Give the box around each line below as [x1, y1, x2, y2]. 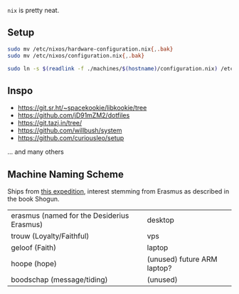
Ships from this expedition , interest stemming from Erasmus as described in [7, 187, 230, 196]
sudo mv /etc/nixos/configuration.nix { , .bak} [7, 52, 144, 59]
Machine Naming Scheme [7, 168, 124, 180]
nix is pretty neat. [7, 6, 60, 14]
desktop [147, 215, 174, 225]
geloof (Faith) [11, 243, 57, 253]
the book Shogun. [7, 195, 60, 204]
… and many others [7, 147, 64, 156]
